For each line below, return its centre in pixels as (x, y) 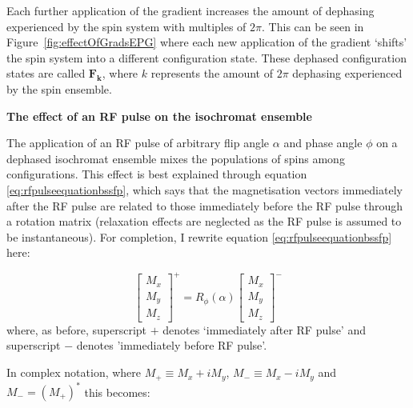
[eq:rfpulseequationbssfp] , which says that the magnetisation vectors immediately (204, 189)
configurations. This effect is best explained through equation (157, 174)
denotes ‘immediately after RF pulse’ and (264, 329)
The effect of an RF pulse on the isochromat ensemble (159, 116)
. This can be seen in (313, 26)
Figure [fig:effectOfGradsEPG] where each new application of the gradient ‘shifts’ (207, 42)
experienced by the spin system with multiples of (126, 26)
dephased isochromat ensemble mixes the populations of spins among (176, 158)
